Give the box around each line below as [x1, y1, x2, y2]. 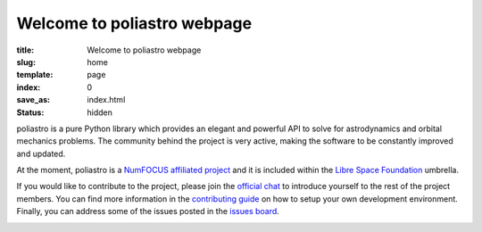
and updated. [16, 148, 66, 159]
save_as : [16, 95, 51, 105]
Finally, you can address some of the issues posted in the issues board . [16, 206, 280, 217]
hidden [87, 107, 113, 118]
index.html [87, 95, 126, 105]
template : [16, 70, 54, 80]
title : [16, 45, 35, 55]
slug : [16, 56, 36, 67]
